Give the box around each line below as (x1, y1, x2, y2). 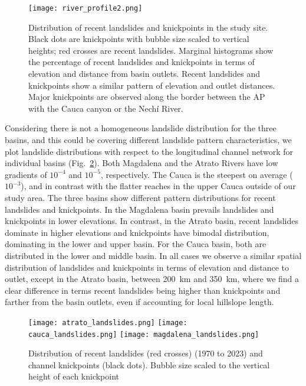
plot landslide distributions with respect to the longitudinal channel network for (5, 145, 293, 157)
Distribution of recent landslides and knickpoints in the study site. (28, 21, 268, 33)
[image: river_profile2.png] (28, 4, 143, 12)
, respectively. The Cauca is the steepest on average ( (100, 168, 293, 180)
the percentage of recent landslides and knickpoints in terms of (28, 56, 255, 68)
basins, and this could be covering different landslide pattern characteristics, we (5, 134, 292, 145)
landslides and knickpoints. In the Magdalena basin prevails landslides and (5, 203, 274, 215)
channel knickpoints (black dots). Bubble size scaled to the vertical (28, 358, 270, 371)
